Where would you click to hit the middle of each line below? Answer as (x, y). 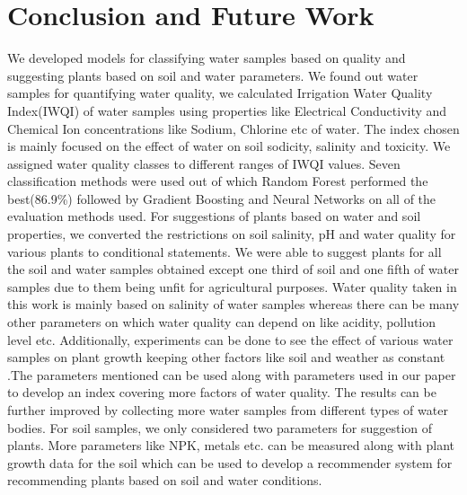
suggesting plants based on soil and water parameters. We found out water (213, 75)
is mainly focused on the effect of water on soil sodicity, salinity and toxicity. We (229, 146)
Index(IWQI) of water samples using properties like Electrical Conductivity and (227, 110)
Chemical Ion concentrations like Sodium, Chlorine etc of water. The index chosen (233, 128)
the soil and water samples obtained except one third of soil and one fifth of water (233, 269)
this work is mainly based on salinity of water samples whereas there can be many (233, 304)
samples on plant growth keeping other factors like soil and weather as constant (226, 357)
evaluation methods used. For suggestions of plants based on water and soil (214, 216)
